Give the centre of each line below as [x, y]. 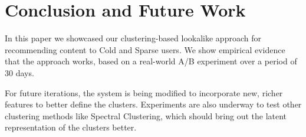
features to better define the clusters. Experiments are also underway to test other [153, 104]
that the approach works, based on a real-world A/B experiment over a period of [151, 61]
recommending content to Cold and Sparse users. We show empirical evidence [145, 49]
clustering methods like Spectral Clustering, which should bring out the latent [146, 115]
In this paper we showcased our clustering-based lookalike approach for [133, 38]
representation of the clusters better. [71, 127]
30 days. [19, 72]
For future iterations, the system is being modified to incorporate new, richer [144, 92]
